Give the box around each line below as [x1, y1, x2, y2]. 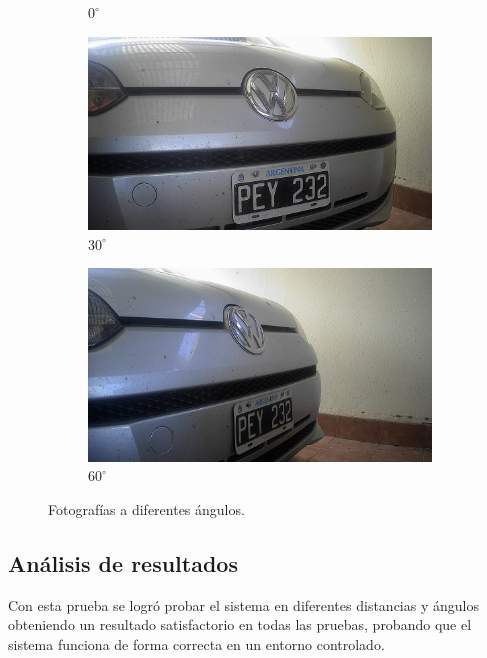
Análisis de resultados [8, 547, 238, 578]
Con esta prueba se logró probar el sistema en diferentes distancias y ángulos [8, 594, 479, 615]
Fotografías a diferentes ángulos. [48, 498, 245, 519]
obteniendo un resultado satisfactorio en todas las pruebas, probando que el [8, 614, 472, 635]
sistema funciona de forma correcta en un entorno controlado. [8, 633, 385, 654]
